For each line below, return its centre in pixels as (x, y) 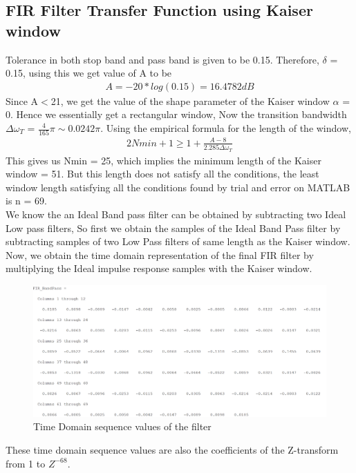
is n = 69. (26, 201)
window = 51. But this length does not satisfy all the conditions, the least (162, 174)
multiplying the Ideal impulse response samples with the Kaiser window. (159, 268)
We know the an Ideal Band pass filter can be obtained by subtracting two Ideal (176, 214)
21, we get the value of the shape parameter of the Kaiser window (190, 100)
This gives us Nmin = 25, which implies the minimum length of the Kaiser (163, 160)
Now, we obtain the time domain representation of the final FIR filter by (160, 254)
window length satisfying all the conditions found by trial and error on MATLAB (178, 187)
